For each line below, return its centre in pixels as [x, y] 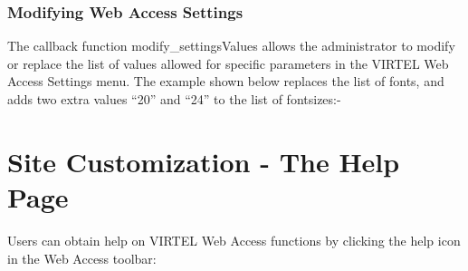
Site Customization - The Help [204, 161]
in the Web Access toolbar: [82, 258]
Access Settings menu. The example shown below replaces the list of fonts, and [226, 81]
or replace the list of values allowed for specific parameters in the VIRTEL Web [228, 63]
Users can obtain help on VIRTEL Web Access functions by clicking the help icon [234, 240]
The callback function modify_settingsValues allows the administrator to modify [231, 46]
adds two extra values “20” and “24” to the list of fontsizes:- [174, 99]
